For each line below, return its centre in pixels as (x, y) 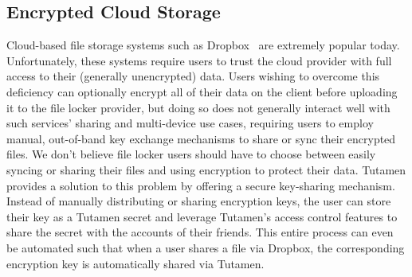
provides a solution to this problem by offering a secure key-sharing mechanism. (201, 185)
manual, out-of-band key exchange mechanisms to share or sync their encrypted (201, 138)
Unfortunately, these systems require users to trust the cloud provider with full (199, 60)
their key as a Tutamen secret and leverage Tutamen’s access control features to (202, 216)
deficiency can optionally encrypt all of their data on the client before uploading (202, 91)
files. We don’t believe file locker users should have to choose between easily (191, 154)
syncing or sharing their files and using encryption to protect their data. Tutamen (206, 169)
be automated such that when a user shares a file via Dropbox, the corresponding (206, 247)
